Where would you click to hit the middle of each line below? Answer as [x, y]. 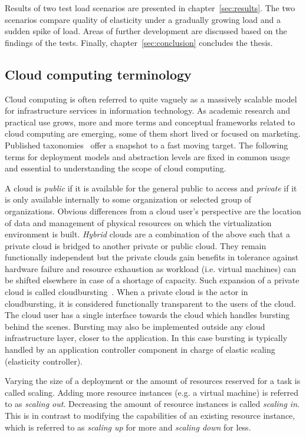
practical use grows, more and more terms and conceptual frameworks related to [150, 122]
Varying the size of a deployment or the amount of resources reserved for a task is [153, 381]
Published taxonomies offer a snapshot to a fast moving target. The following [147, 145]
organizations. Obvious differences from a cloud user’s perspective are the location [153, 211]
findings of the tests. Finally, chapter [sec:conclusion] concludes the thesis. [139, 42]
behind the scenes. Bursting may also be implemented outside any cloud [135, 326]
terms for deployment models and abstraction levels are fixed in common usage [147, 156]
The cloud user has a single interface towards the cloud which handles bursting [147, 315]
